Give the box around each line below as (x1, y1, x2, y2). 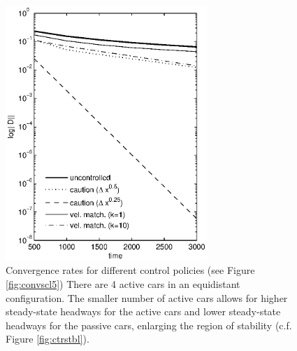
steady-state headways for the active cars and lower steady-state (6, 304, 281, 319)
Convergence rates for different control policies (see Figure (6, 263, 255, 277)
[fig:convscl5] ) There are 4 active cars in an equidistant (6, 276, 240, 291)
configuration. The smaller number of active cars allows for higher (6, 290, 288, 305)
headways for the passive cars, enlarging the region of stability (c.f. (6, 317, 292, 332)
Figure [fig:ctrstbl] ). (6, 331, 89, 346)
